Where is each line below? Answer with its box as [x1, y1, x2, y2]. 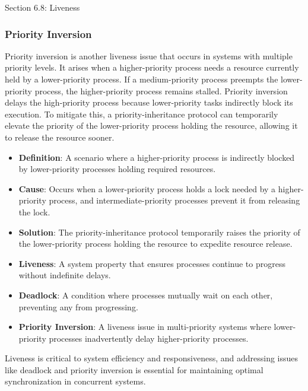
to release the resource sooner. [5, 131, 115, 143]
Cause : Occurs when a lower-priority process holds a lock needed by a [18, 182, 276, 195]
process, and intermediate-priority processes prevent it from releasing [49, 194, 300, 206]
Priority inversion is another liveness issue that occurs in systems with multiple [5, 49, 293, 62]
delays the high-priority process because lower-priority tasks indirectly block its [5, 96, 293, 109]
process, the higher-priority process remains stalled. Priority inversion [34, 84, 288, 97]
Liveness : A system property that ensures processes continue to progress [18, 257, 285, 269]
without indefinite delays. [18, 269, 111, 281]
